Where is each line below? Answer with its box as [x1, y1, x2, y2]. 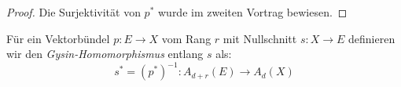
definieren [348, 30, 395, 46]
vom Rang [161, 30, 212, 46]
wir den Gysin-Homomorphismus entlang [6, 45, 204, 62]
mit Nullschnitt [223, 30, 297, 46]
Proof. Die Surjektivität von [6, 4, 141, 20]
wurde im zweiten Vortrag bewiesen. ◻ [157, 4, 348, 20]
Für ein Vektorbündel [6, 30, 110, 46]
